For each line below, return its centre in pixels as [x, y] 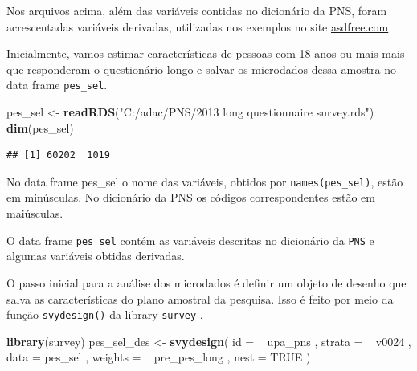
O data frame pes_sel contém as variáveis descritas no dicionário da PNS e [190, 240]
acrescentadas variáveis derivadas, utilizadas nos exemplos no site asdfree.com [198, 26]
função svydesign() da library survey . [105, 314]
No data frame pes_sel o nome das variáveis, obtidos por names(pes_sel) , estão [205, 181]
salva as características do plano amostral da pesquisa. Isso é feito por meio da [200, 298]
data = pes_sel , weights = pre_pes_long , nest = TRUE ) [159, 357]
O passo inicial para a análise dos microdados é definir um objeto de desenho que [206, 282]
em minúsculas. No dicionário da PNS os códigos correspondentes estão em [191, 197]
